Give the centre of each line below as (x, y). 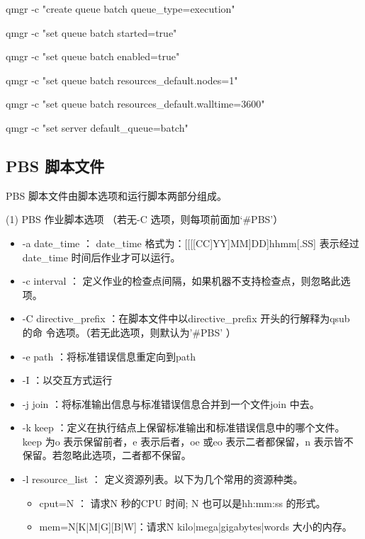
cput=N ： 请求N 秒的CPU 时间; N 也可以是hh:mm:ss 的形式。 (182, 503)
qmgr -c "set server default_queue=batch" (97, 127)
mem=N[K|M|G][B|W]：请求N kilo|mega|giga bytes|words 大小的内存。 (196, 527)
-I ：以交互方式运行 (67, 380)
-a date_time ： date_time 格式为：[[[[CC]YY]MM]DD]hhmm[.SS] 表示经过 (191, 243)
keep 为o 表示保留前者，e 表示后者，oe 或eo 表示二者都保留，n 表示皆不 (188, 441)
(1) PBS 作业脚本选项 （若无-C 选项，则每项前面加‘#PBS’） (145, 219)
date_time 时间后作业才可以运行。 (101, 257)
